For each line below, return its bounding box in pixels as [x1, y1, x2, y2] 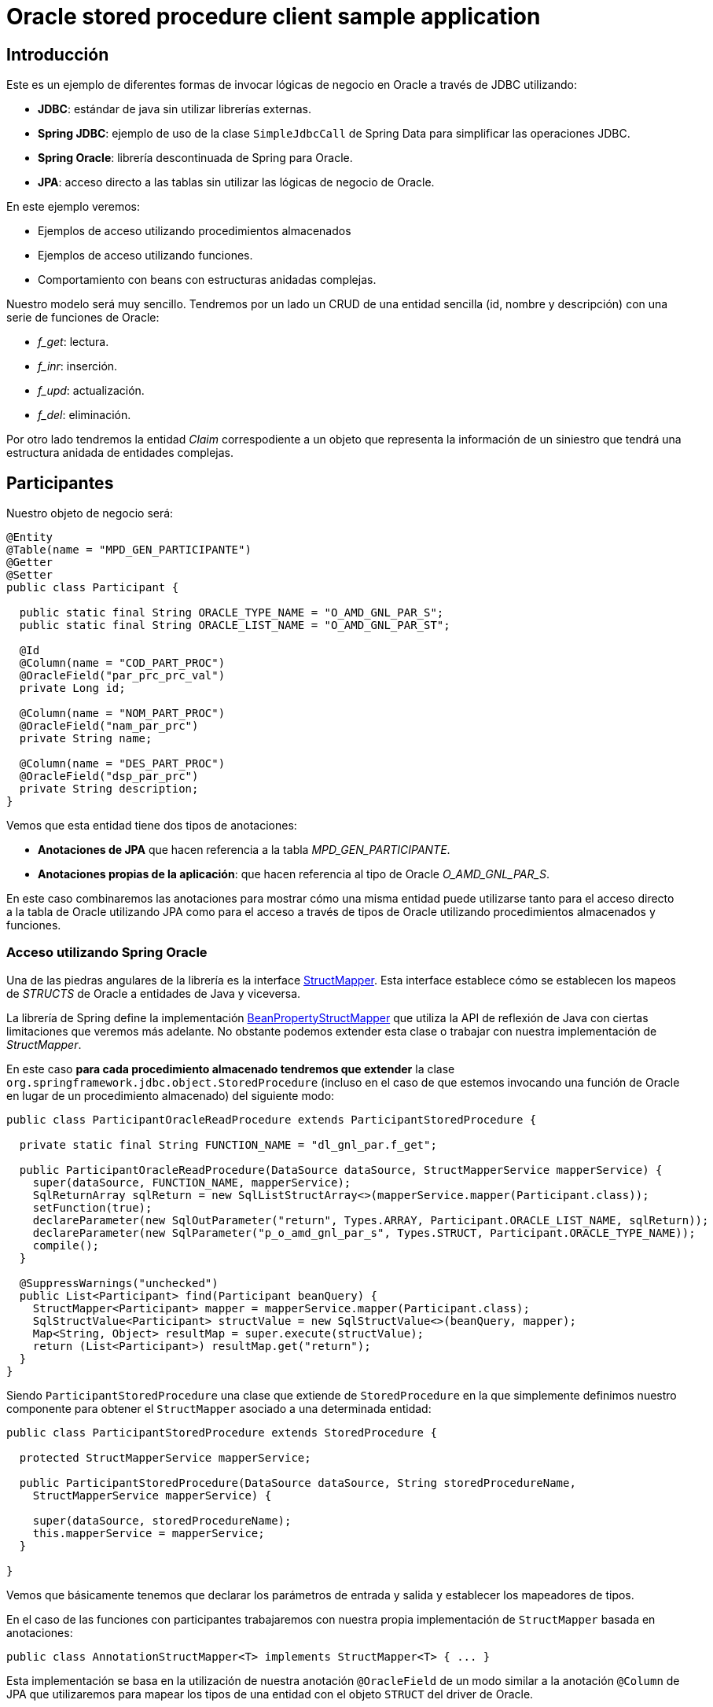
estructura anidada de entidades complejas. [6, 446, 233, 460]
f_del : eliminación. [38, 408, 131, 422]
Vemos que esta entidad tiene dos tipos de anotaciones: [6, 819, 297, 833]
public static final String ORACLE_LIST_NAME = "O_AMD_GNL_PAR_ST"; [19, 619, 450, 632]
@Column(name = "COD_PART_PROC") [19, 657, 226, 670]
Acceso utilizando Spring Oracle [6, 944, 208, 961]
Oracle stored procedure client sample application [6, 3, 541, 30]
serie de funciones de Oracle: [6, 311, 160, 325]
